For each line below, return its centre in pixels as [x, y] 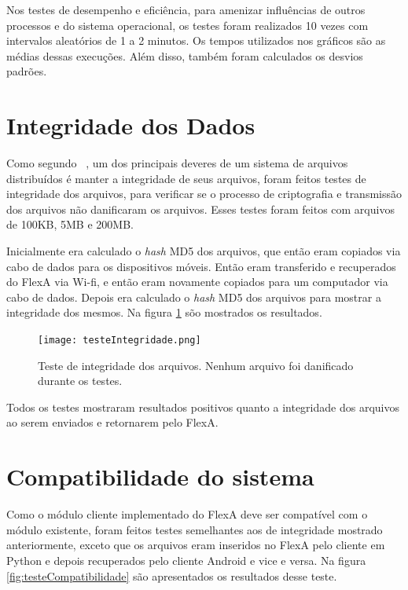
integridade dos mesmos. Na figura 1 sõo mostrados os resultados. [164, 312]
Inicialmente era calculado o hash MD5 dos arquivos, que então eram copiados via [204, 251]
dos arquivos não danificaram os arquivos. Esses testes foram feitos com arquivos [200, 209]
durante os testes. [80, 381]
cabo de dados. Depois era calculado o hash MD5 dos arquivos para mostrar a [194, 297]
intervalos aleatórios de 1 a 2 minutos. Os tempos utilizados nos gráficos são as [196, 40]
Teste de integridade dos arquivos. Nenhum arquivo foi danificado [196, 365]
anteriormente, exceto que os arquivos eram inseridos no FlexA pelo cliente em [196, 545]
